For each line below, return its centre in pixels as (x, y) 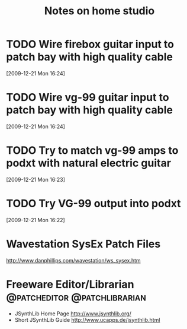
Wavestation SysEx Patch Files (83, 244)
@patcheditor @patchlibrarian (76, 297)
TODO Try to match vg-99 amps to (92, 151)
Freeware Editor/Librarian (70, 284)
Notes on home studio (99, 11)
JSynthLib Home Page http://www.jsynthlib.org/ (73, 314)
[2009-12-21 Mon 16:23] (36, 179)
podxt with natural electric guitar (89, 163)
